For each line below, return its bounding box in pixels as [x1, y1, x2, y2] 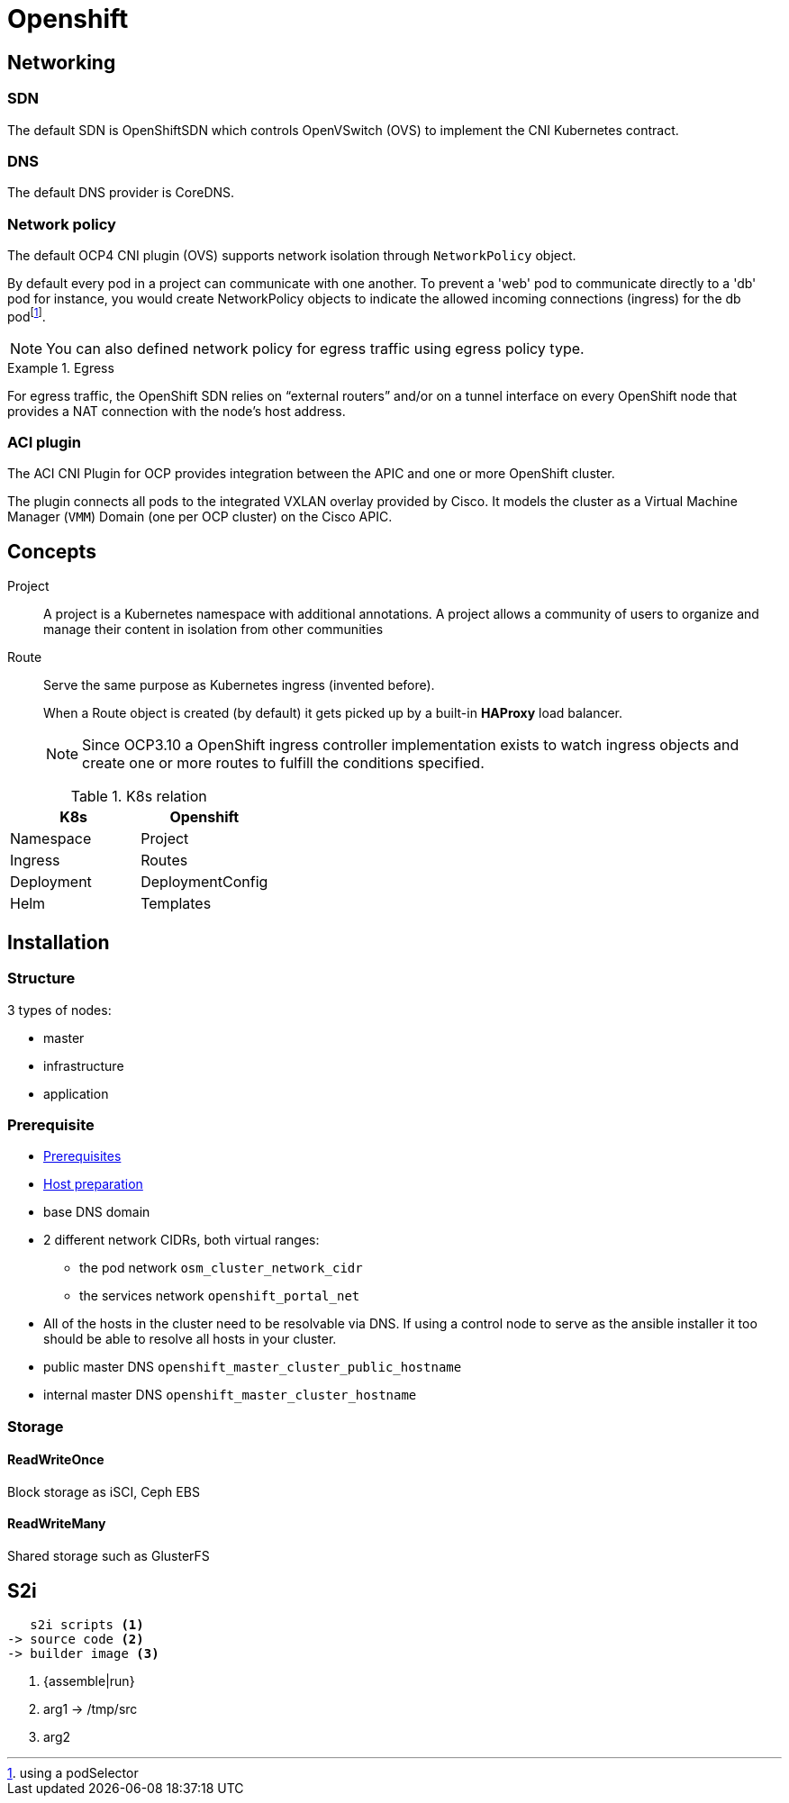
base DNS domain [43, 1204, 150, 1220]
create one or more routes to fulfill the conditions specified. [82, 754, 485, 773]
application [43, 1085, 109, 1101]
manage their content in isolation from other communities [43, 621, 384, 638]
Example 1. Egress [7, 359, 114, 376]
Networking [7, 50, 116, 74]
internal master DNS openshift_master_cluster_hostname [43, 1387, 417, 1403]
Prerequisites [43, 1148, 122, 1164]
